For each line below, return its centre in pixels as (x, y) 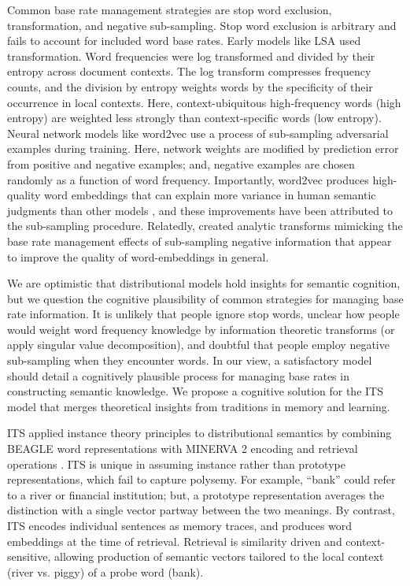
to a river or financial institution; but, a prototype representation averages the (196, 494)
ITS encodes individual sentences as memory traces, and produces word (180, 525)
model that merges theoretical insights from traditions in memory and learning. (199, 406)
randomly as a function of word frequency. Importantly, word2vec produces (188, 179)
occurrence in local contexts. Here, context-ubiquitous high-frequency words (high (204, 102)
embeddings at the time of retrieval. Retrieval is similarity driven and (175, 541)
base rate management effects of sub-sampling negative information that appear (199, 241)
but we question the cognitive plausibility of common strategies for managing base (205, 298)
